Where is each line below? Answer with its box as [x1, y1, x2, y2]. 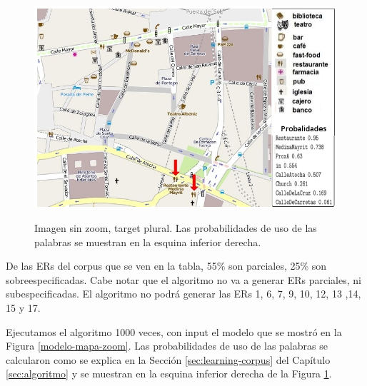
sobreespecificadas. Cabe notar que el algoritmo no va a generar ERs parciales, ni [6, 272, 361, 287]
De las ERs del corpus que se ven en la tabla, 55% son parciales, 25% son [6, 258, 327, 273]
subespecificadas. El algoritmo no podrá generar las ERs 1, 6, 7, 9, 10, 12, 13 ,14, [6, 286, 361, 301]
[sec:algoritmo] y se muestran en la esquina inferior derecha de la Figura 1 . [6, 366, 332, 381]
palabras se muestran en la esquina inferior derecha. [34, 234, 261, 249]
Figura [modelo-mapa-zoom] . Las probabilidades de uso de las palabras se [6, 338, 328, 353]
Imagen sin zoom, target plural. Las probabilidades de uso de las [34, 220, 317, 235]
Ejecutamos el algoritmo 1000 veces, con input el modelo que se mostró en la [6, 324, 342, 339]
